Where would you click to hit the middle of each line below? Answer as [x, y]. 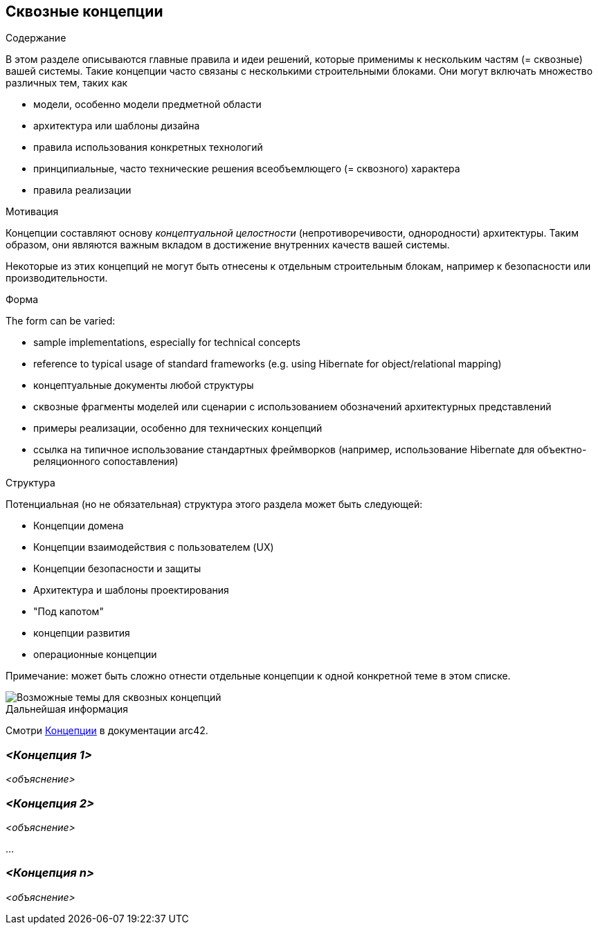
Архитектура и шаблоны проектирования [131, 590]
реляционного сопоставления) [106, 462]
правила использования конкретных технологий [148, 147]
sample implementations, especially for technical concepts [167, 343]
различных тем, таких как [67, 83]
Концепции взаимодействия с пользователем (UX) [154, 547]
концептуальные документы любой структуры [144, 385]
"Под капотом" [69, 612]
